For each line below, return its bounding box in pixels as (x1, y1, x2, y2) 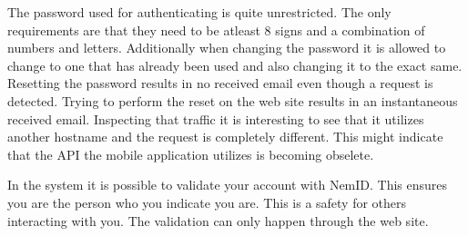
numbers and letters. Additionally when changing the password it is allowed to (7, 38, 446, 57)
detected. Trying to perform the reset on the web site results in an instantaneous (7, 91, 458, 110)
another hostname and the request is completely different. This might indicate (7, 127, 443, 146)
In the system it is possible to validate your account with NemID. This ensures (7, 175, 448, 194)
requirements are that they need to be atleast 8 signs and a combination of (7, 20, 425, 39)
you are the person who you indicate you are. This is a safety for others (7, 192, 407, 211)
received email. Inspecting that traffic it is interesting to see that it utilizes (7, 109, 424, 128)
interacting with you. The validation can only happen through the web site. (7, 211, 429, 230)
